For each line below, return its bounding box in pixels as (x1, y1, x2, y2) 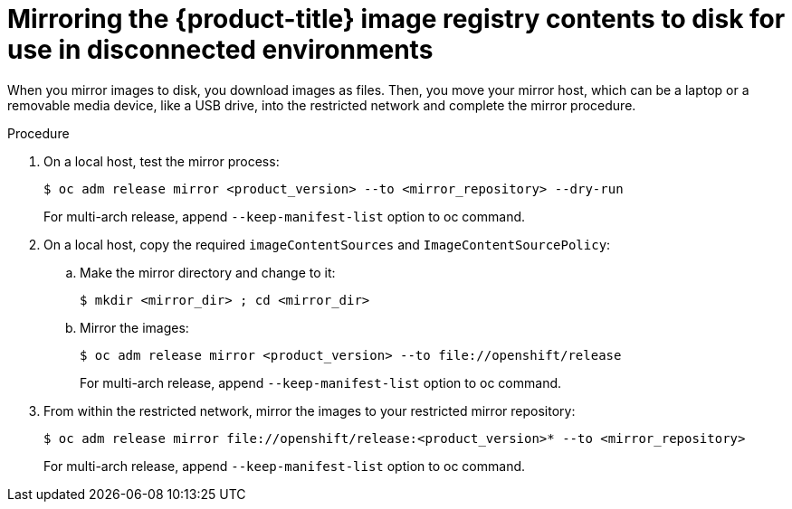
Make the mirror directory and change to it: (80, 264, 336, 280)
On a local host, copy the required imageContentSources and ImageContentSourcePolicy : (43, 236, 611, 252)
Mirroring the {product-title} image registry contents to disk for (7, 4, 786, 34)
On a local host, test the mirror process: (43, 153, 280, 169)
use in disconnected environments (7, 34, 434, 65)
